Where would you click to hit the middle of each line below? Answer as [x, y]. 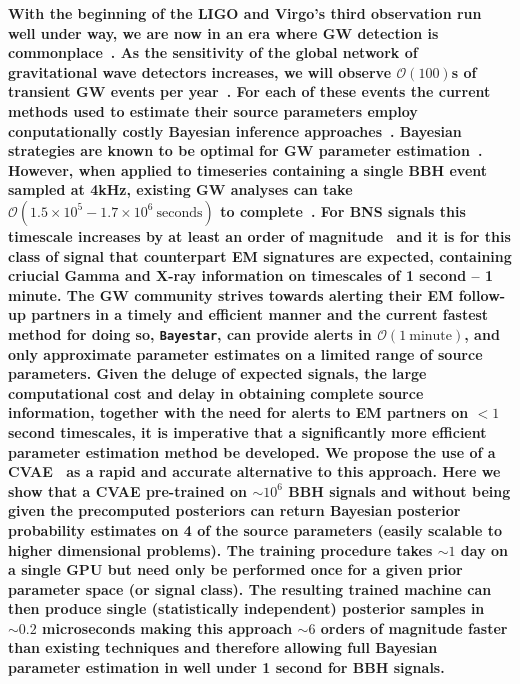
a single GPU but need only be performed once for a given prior [235, 569]
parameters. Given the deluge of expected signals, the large [217, 373]
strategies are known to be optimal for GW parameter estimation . [245, 150]
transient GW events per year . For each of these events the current [249, 91]
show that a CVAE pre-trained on [128, 490]
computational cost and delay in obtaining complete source [216, 392]
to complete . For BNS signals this [343, 210]
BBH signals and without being [399, 490]
